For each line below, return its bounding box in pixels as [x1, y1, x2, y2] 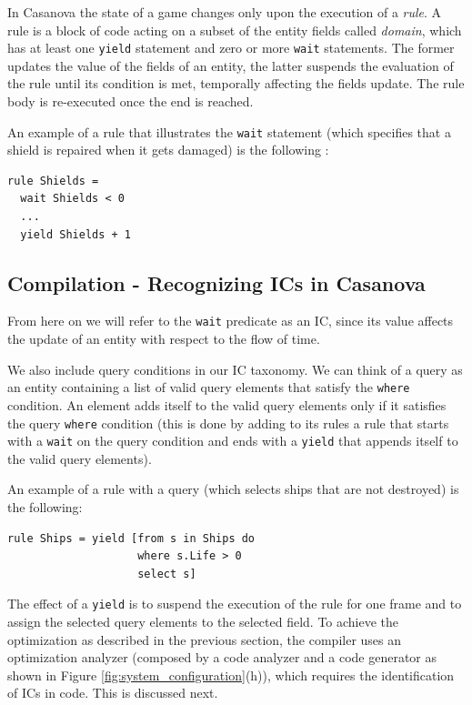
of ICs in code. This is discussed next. [7, 683, 218, 702]
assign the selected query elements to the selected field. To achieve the [7, 612, 399, 631]
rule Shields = [7, 174, 99, 187]
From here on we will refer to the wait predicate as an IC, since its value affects [7, 311, 454, 330]
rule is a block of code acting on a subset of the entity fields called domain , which [7, 20, 462, 39]
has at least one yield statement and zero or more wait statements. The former [7, 38, 455, 57]
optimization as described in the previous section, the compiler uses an [7, 629, 402, 649]
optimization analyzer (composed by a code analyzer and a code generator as [7, 648, 437, 667]
